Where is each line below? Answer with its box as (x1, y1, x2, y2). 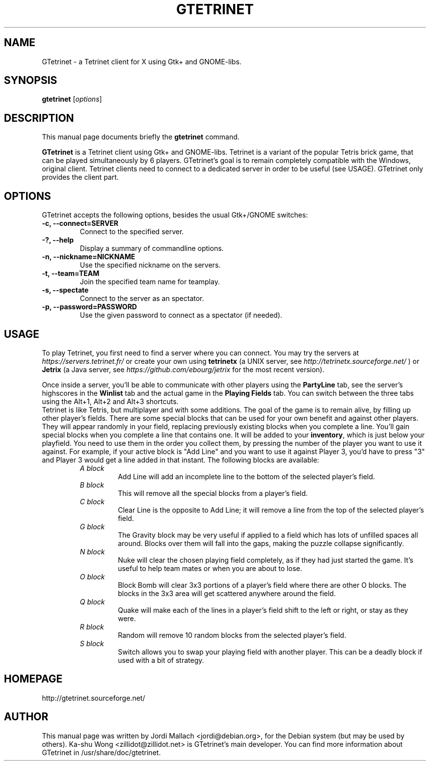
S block (80, 639, 104, 648)
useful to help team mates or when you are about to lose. (118, 564, 302, 573)
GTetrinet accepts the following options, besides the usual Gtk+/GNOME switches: (42, 211, 308, 219)
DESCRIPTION (4, 111, 74, 124)
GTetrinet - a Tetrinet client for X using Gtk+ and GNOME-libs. (42, 57, 242, 66)
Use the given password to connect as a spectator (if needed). (80, 311, 282, 320)
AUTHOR (4, 710, 49, 723)
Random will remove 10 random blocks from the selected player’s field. (118, 630, 347, 639)
